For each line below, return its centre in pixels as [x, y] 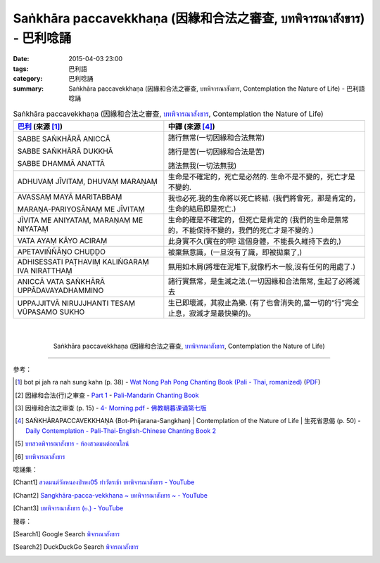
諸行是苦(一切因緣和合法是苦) [216, 151]
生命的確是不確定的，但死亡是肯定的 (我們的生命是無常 [258, 219]
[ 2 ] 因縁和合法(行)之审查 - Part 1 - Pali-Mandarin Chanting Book [107, 395]
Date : [21, 59]
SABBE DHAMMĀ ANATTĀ [61, 163]
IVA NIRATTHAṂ [45, 271]
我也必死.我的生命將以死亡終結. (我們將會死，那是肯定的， [264, 198]
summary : [28, 89]
